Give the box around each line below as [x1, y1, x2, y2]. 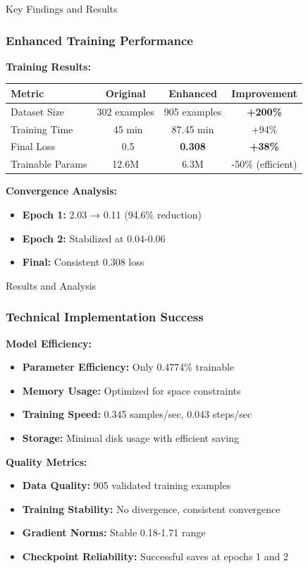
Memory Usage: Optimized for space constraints [22, 383, 241, 397]
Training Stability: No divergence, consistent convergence [22, 501, 281, 516]
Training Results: [6, 58, 91, 73]
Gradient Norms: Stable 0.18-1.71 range [22, 525, 206, 540]
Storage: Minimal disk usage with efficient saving [22, 430, 239, 445]
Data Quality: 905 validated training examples [22, 478, 231, 493]
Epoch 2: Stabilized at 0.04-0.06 [22, 230, 166, 245]
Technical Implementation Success [6, 308, 204, 326]
